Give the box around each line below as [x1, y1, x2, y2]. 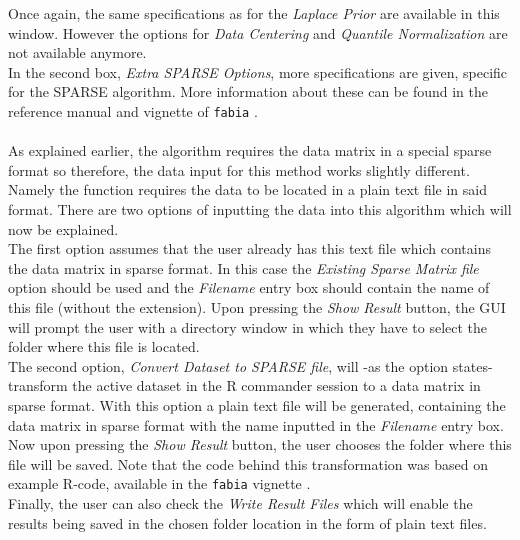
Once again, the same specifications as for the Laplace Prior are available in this [8, 3, 500, 23]
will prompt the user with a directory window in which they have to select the [8, 316, 488, 337]
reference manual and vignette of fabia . [8, 100, 258, 121]
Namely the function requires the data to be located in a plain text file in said [8, 179, 487, 200]
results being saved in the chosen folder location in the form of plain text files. [8, 512, 487, 533]
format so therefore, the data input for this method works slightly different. [8, 159, 470, 180]
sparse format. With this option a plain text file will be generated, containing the [8, 394, 506, 415]
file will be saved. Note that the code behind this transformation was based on [8, 453, 488, 474]
